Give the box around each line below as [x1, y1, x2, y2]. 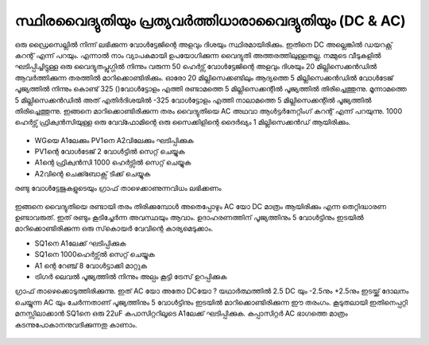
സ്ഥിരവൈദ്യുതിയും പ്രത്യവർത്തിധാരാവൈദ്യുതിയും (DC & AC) [14, 12, 407, 29]
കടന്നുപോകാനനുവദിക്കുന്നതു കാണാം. [14, 320, 137, 329]
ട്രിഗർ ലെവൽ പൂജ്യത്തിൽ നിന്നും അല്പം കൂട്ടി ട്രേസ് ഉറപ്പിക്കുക [34, 271, 227, 281]
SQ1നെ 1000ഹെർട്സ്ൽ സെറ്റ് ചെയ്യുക [34, 250, 155, 259]
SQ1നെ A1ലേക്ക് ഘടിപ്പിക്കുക [34, 238, 126, 248]
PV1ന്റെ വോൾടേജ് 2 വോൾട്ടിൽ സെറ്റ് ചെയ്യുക [34, 147, 186, 157]
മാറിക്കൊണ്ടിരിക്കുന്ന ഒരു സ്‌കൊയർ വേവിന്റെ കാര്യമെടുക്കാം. [14, 223, 214, 234]
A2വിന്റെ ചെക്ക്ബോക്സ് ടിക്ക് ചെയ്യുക [34, 169, 151, 178]
